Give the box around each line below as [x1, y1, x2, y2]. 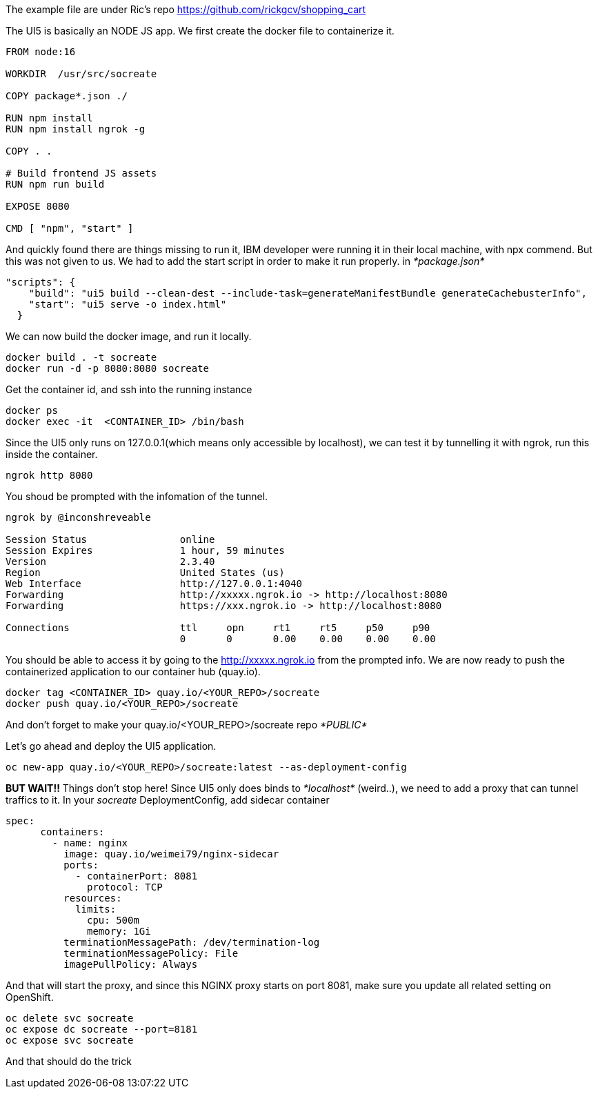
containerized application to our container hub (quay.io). [6, 666, 261, 677]
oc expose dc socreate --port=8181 [6, 1024, 198, 1035]
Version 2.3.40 [6, 556, 215, 567]
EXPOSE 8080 [6, 201, 70, 212]
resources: [63, 893, 122, 904]
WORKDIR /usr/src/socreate [6, 68, 157, 79]
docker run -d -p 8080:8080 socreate [6, 363, 210, 374]
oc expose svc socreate [6, 1035, 134, 1046]
